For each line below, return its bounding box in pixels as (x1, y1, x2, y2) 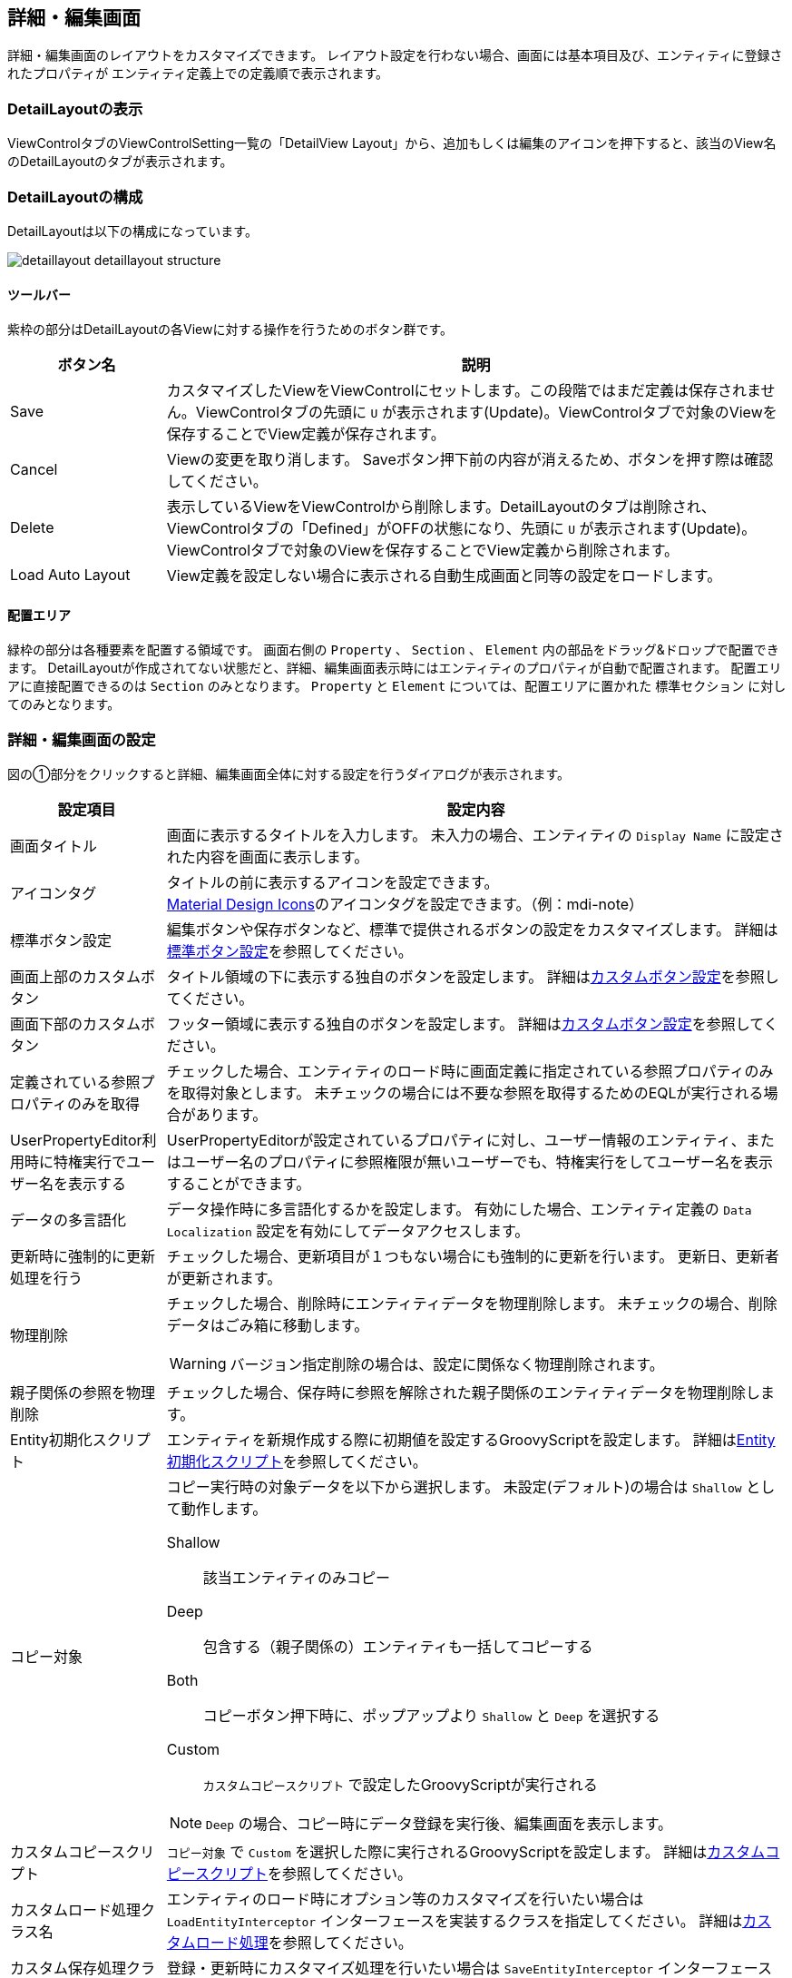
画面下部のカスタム (10, 1015, 142, 1034)
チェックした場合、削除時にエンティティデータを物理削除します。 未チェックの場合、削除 (166, 1294, 777, 1314)
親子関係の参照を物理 (10, 1383, 156, 1402)
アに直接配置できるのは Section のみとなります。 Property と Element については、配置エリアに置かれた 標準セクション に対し (7, 678, 787, 694)
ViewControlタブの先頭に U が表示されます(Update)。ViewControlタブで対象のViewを (195, 403, 777, 422)
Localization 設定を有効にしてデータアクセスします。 (166, 1222, 530, 1241)
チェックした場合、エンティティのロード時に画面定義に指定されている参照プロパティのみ (166, 1062, 774, 1081)
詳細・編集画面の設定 (7, 730, 156, 749)
